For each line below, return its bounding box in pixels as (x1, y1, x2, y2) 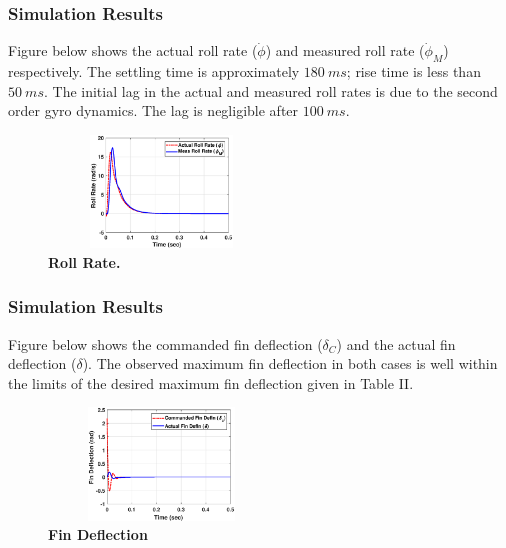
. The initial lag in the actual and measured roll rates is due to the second (43, 80, 498, 101)
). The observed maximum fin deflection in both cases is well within (82, 353, 498, 374)
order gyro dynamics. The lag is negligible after (8, 100, 299, 121)
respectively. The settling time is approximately (8, 61, 300, 82)
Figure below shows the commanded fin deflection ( (8, 333, 323, 354)
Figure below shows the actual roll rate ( (8, 40, 258, 61)
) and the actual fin (336, 333, 456, 354)
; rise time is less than (346, 61, 481, 82)
